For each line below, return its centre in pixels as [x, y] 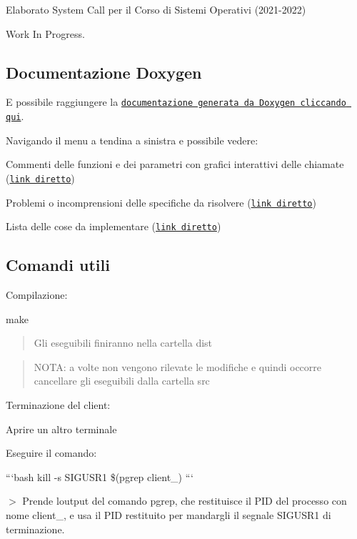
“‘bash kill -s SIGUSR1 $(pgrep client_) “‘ [100, 476]
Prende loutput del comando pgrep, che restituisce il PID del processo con [185, 501]
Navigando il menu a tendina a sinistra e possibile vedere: [132, 140]
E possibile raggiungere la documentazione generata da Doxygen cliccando [176, 102]
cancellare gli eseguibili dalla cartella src [122, 381]
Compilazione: [37, 295]
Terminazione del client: [58, 405]
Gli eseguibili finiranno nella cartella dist [123, 343]
